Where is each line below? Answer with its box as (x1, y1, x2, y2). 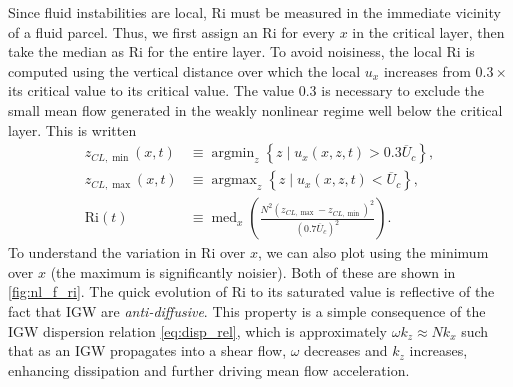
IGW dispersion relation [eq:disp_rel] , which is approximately (8, 320, 387, 341)
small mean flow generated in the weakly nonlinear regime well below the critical (8, 99, 503, 120)
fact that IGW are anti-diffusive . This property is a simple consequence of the (8, 301, 486, 322)
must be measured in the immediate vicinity (230, 2, 501, 22)
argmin (211, 146, 255, 161)
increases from (383, 60, 471, 81)
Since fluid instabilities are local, (8, 2, 207, 22)
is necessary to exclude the (321, 80, 485, 101)
